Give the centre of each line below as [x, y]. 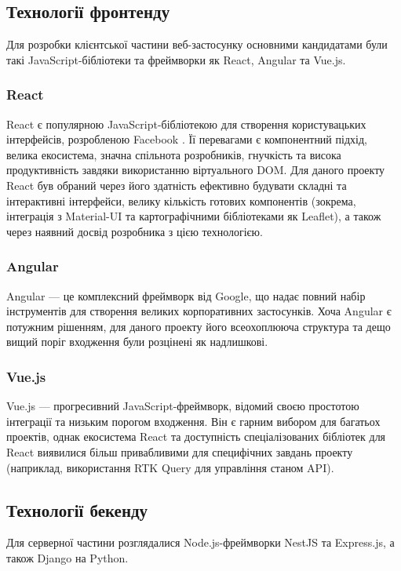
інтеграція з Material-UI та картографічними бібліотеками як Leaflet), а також [194, 216]
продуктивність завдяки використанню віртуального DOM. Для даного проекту [196, 170]
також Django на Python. [67, 557]
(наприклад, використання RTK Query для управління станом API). [170, 467]
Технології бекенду [77, 509]
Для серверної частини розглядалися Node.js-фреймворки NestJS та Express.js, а [200, 542]
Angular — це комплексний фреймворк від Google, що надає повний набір [186, 295]
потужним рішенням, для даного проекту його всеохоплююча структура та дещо [199, 326]
